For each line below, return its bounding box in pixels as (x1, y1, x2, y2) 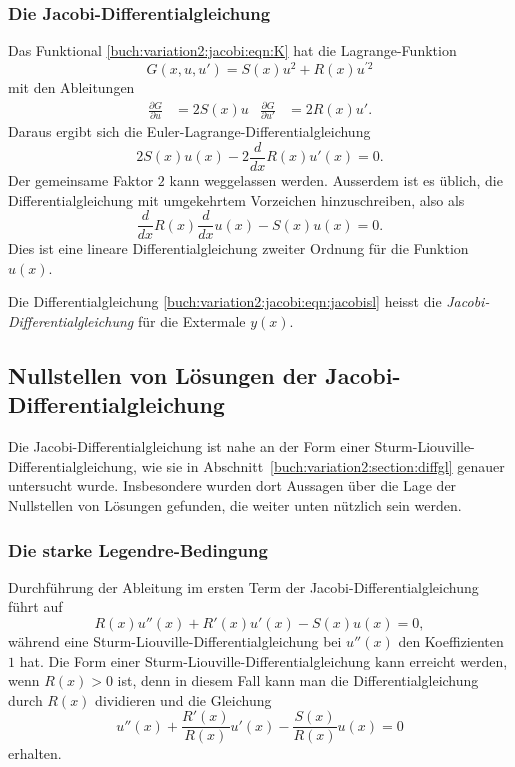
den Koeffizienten (398, 631, 504, 651)
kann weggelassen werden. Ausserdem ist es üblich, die (169, 170, 503, 190)
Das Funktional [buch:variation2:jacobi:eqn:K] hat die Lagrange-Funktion (8, 40, 457, 61)
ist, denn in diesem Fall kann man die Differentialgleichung (117, 670, 479, 691)
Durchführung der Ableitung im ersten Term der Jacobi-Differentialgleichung (8, 576, 479, 597)
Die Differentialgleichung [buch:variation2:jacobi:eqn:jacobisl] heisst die (8, 291, 442, 312)
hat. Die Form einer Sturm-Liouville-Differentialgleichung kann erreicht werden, (19, 650, 508, 671)
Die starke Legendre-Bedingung (8, 537, 268, 562)
